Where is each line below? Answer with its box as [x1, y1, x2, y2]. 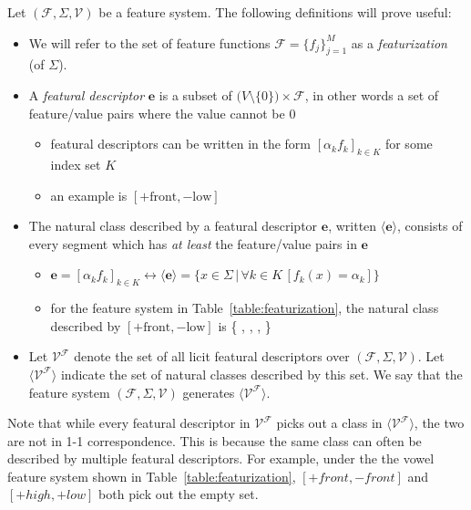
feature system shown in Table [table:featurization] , [7, 466, 296, 485]
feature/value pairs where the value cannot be [28, 103, 285, 122]
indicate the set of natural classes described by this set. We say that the [60, 364, 463, 383]
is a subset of [159, 85, 232, 104]
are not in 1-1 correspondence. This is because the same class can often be [7, 431, 422, 450]
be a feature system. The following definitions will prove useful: [98, 3, 452, 21]
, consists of [397, 216, 463, 235]
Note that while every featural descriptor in [7, 413, 251, 432]
